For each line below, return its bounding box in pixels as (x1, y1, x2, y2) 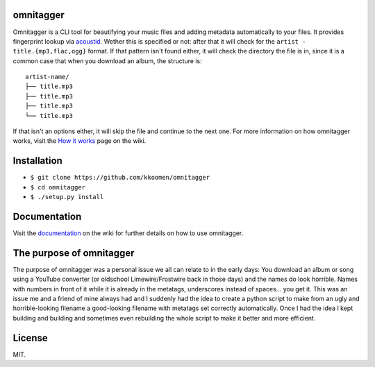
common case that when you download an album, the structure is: (12, 56, 202, 65)
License (12, 332, 48, 343)
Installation (12, 155, 62, 167)
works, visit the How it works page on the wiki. (12, 137, 147, 145)
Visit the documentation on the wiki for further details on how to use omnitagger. (12, 229, 244, 237)
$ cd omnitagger (30, 183, 86, 191)
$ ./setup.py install (30, 193, 104, 201)
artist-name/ (25, 73, 69, 81)
